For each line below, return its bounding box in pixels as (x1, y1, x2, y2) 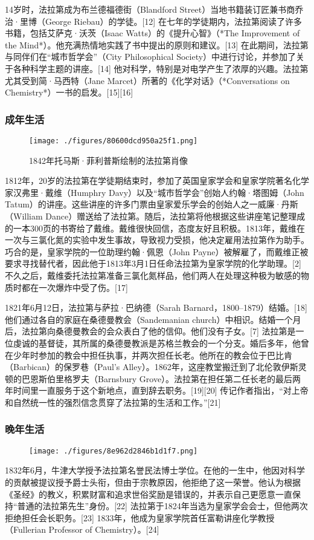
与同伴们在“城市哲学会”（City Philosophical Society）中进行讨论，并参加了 (5, 50, 296, 63)
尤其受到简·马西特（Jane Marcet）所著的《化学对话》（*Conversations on (5, 74, 290, 86)
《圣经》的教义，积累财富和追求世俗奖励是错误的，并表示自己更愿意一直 (5, 487, 292, 500)
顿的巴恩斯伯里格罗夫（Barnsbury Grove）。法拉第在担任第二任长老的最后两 (5, 372, 301, 385)
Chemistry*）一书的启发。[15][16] (5, 86, 133, 99)
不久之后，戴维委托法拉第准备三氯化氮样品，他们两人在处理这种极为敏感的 (5, 268, 301, 281)
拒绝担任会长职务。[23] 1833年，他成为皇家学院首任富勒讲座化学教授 (5, 511, 275, 524)
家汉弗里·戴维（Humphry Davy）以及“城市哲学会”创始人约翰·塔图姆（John (5, 186, 304, 198)
